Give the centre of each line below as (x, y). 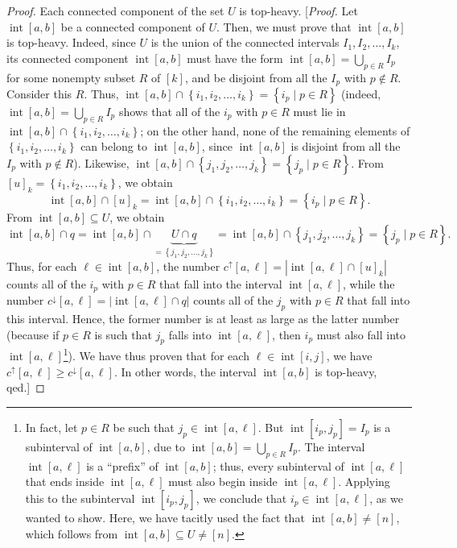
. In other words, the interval (185, 371)
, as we (386, 498)
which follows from (72, 533)
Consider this (39, 94)
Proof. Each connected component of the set (115, 10)
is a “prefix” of (122, 465)
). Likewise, (101, 163)
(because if (33, 334)
